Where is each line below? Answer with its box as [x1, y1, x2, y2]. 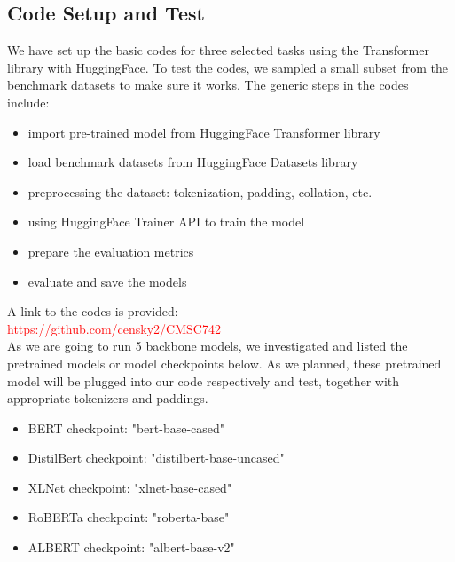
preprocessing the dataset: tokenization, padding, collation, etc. [27, 182, 373, 201]
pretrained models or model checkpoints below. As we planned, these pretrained [7, 353, 442, 372]
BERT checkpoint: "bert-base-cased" [27, 418, 225, 437]
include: [7, 92, 50, 111]
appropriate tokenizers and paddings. [7, 389, 208, 408]
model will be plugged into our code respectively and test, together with [7, 371, 400, 390]
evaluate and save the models [27, 272, 187, 290]
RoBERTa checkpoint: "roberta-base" [27, 508, 230, 526]
